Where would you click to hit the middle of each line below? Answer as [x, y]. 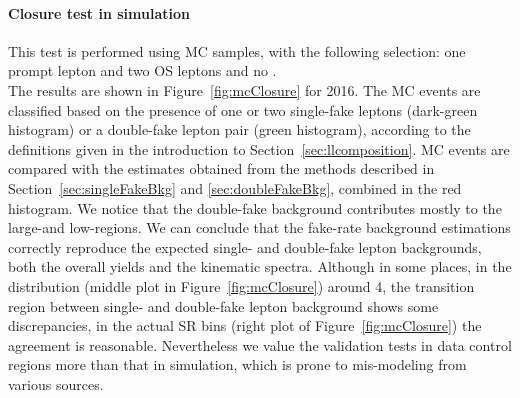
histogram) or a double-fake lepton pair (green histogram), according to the [239, 129]
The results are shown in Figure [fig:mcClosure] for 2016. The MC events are [244, 89]
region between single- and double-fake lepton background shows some [223, 305]
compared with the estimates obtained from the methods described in [221, 168]
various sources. [56, 383]
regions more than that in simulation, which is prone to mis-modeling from [237, 364]
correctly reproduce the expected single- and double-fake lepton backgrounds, [245, 246]
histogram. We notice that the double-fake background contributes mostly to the [255, 207]
